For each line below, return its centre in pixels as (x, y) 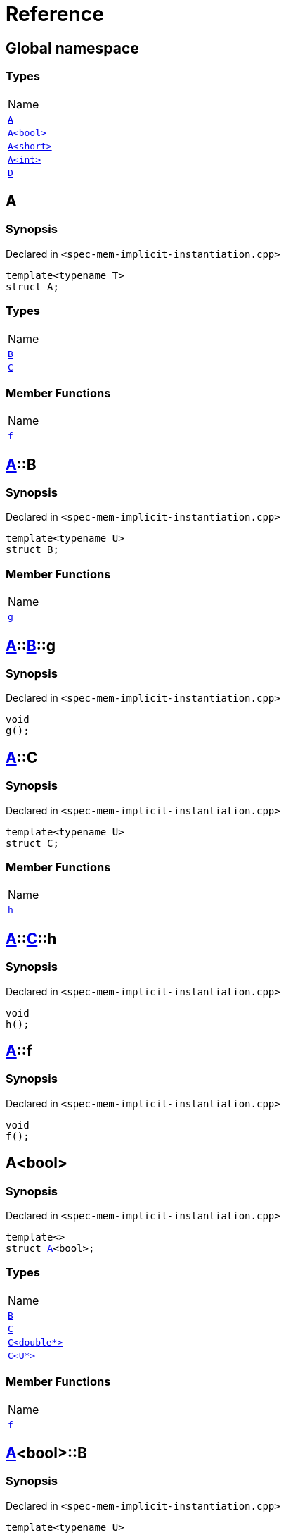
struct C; (32, 843)
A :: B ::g (31, 645)
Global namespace (72, 48)
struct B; (32, 550)
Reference (55, 14)
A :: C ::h (31, 938)
